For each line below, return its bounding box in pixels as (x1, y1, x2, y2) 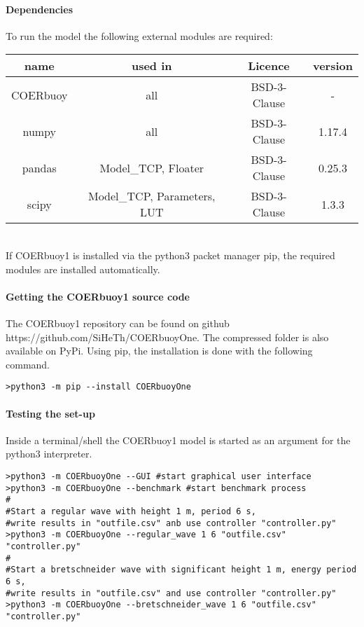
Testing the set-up (6, 406, 95, 420)
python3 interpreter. (6, 446, 92, 461)
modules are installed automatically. (6, 261, 160, 276)
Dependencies (6, 1, 73, 16)
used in (131, 57, 172, 74)
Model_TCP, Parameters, (87, 188, 216, 205)
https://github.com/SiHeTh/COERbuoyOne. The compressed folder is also (6, 329, 329, 344)
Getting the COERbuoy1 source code (6, 289, 190, 303)
